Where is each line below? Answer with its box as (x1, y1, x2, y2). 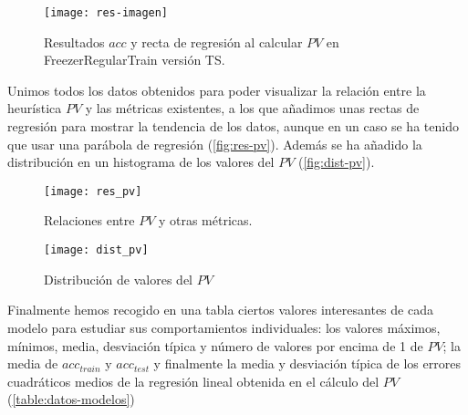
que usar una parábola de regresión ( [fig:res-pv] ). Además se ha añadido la (7, 134, 422, 153)
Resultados (44, 32, 105, 51)
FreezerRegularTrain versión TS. (44, 50, 225, 69)
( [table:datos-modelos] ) (7, 389, 135, 409)
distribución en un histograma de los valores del (7, 152, 275, 171)
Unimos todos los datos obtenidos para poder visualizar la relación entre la (7, 80, 426, 99)
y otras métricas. (158, 211, 253, 230)
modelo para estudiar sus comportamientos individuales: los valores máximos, (7, 317, 441, 337)
